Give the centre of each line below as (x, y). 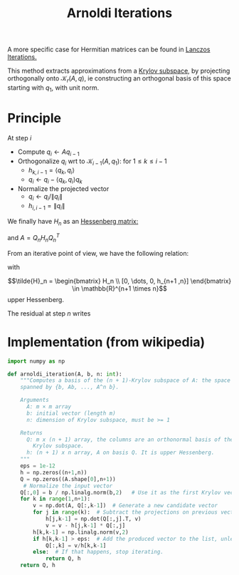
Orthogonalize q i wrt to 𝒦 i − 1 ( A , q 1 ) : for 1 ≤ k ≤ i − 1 (92, 162)
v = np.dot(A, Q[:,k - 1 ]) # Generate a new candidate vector (126, 506)
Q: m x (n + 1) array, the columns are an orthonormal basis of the (130, 440)
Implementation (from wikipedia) (106, 342)
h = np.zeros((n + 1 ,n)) (54, 472)
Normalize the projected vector (63, 188)
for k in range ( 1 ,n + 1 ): (55, 499)
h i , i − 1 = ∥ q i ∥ (47, 206)
